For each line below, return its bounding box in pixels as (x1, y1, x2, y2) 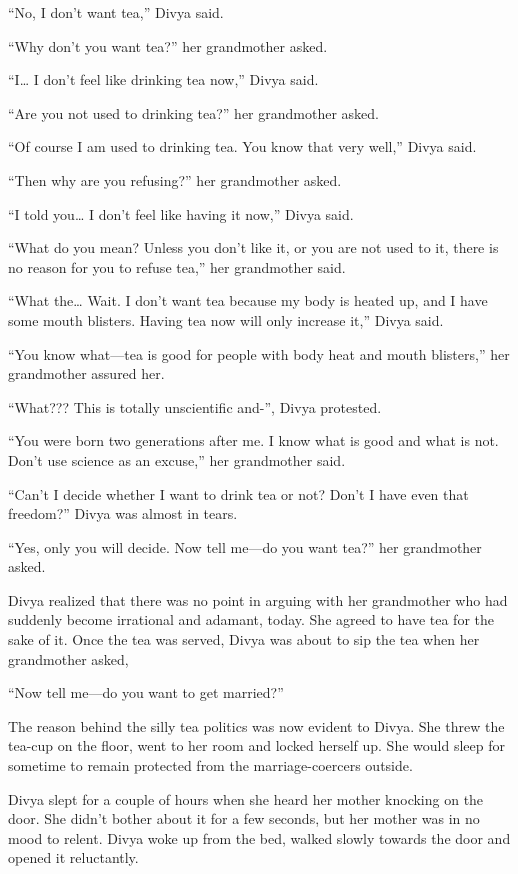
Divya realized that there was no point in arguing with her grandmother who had (8, 589, 508, 610)
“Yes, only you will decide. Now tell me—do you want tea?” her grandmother (8, 536, 482, 557)
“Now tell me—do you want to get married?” (8, 682, 284, 703)
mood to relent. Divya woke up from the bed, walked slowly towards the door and (8, 827, 511, 848)
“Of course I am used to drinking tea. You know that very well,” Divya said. (8, 136, 477, 157)
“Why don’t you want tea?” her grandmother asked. (8, 35, 328, 56)
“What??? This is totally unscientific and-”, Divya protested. (8, 396, 382, 417)
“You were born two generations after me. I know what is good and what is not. (8, 430, 499, 451)
